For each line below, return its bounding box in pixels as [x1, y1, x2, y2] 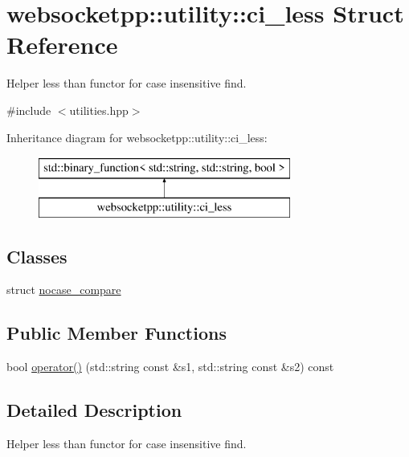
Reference [6, 28, 118, 61]
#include [6, 101, 51, 118]
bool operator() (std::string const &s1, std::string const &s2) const [6, 358, 334, 375]
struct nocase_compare [6, 281, 121, 298]
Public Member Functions [6, 320, 227, 345]
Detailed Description [6, 398, 182, 422]
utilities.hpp [69, 101, 129, 118]
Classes [6, 243, 67, 268]
